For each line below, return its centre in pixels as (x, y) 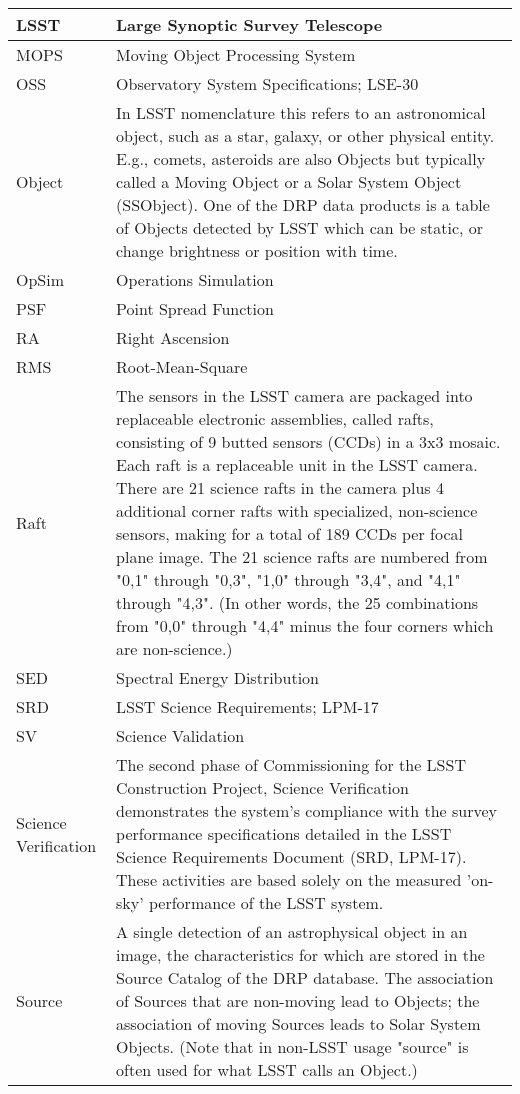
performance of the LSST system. (266, 902)
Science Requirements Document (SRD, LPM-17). (291, 856)
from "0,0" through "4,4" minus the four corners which (305, 625)
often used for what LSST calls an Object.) (267, 1069)
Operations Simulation (195, 279)
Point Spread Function (195, 308)
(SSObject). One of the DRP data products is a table (303, 204)
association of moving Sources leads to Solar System (298, 1023)
